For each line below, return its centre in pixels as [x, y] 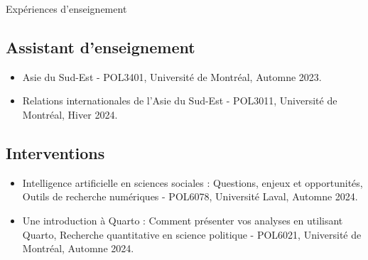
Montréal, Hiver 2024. [70, 114]
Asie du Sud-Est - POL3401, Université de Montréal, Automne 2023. [172, 76]
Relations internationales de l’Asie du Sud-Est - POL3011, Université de [180, 101]
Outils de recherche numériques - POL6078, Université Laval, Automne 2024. [190, 196]
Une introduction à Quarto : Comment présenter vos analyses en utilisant [183, 220]
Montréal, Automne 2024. [78, 248]
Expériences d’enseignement [66, 9]
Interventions [55, 152]
